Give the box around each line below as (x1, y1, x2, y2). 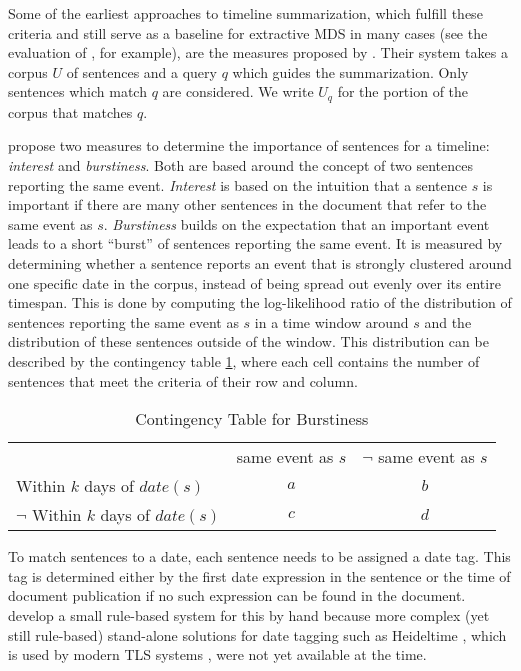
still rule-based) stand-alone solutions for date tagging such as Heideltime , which (8, 624, 507, 645)
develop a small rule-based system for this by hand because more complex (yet (8, 604, 490, 625)
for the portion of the (337, 81, 469, 102)
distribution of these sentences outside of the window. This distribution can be (8, 331, 489, 352)
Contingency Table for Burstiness (135, 407, 369, 431)
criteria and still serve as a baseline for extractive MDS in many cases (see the (8, 22, 488, 43)
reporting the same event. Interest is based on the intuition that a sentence (8, 174, 467, 195)
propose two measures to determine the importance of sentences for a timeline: (8, 135, 490, 156)
